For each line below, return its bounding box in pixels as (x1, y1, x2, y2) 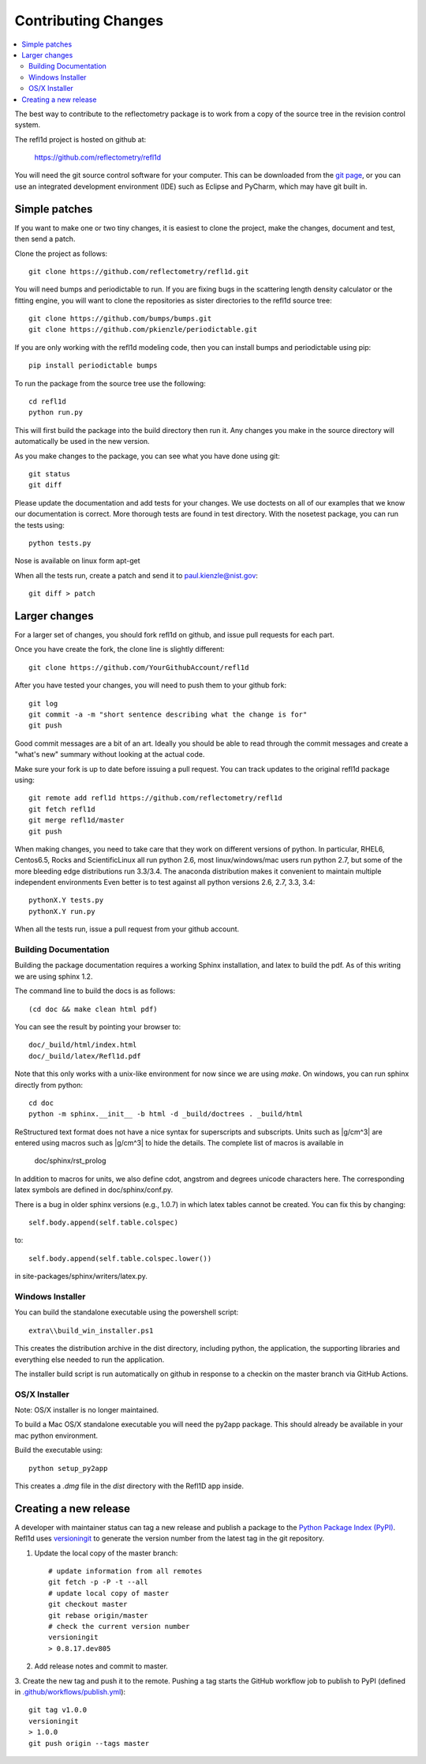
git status (28, 470, 71, 478)
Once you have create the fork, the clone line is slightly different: (14, 645, 225, 654)
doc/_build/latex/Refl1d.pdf (28, 1051, 141, 1060)
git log (28, 699, 58, 708)
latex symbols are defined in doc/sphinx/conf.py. (14, 1185, 174, 1194)
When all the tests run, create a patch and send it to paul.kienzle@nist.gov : (14, 570, 258, 580)
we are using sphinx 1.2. (14, 972, 93, 981)
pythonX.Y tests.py (28, 896, 104, 905)
